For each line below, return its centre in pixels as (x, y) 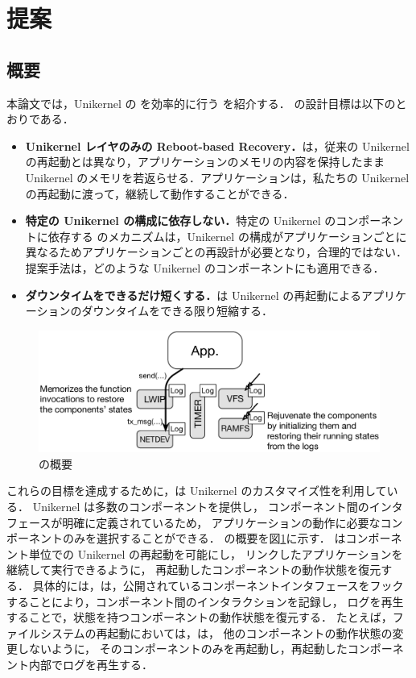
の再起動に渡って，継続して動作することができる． (160, 193)
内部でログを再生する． (91, 664)
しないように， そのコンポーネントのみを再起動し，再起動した (182, 649)
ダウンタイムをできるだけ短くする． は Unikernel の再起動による (193, 295)
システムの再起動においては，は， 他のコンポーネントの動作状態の (216, 632)
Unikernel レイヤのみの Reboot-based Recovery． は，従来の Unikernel (217, 146)
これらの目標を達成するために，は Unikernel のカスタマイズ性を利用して (197, 491)
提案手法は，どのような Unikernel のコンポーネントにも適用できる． (205, 267)
